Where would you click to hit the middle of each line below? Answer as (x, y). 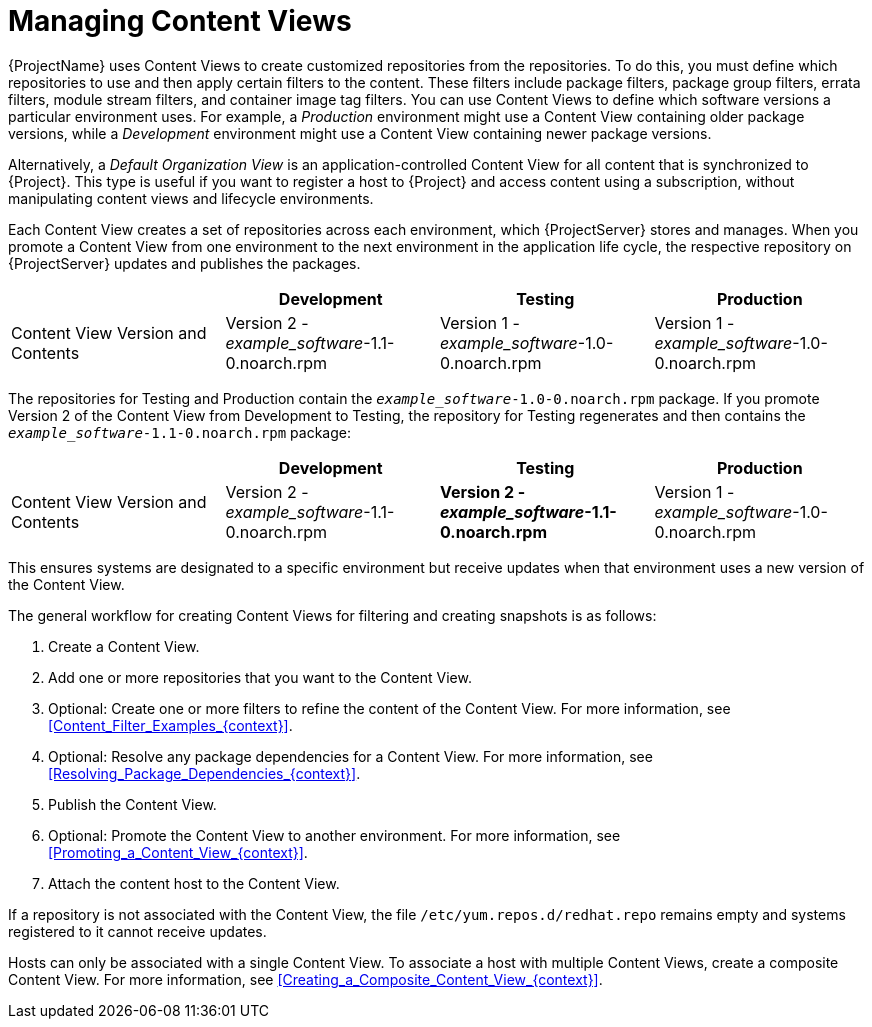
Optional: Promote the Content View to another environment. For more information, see (334, 835)
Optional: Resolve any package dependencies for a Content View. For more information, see (350, 756)
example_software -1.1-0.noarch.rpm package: (179, 432)
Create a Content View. (124, 646)
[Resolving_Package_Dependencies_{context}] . (204, 773)
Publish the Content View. (132, 804)
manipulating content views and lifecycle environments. (191, 198)
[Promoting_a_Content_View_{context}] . (178, 852)
